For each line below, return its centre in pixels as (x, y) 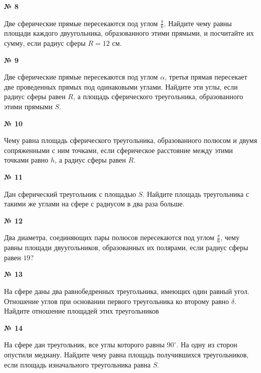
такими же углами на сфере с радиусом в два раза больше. (94, 204)
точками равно (26, 160)
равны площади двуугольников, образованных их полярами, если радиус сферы (126, 247)
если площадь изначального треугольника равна (77, 364)
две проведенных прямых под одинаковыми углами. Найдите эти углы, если (121, 86)
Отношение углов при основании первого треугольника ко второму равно (117, 301)
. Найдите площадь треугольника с (196, 194)
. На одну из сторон (207, 345)
